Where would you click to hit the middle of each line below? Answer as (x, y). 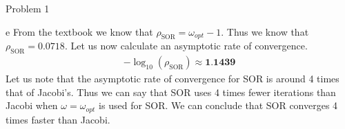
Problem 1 (28, 8)
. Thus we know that (265, 31)
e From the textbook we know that (79, 31)
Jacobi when (32, 105)
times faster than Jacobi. (58, 119)
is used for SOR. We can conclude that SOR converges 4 (218, 105)
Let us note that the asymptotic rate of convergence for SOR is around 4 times (172, 79)
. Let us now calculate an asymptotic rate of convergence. (186, 46)
